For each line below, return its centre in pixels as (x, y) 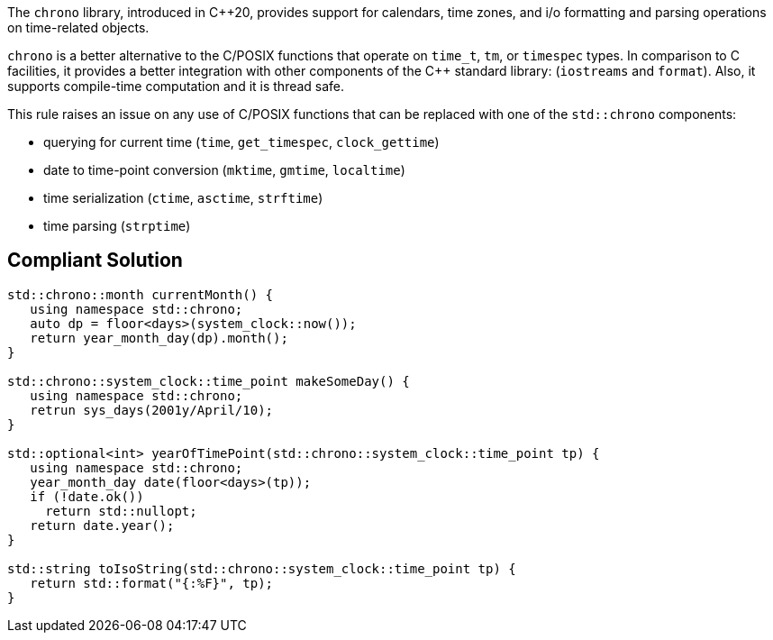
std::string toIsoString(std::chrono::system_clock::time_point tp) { (262, 568)
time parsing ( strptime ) (117, 226)
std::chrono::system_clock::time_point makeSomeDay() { (209, 381)
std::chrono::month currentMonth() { (141, 294)
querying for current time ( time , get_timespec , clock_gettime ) (241, 142)
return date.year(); (102, 525)
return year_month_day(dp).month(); (159, 338)
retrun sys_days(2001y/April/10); (152, 410)
